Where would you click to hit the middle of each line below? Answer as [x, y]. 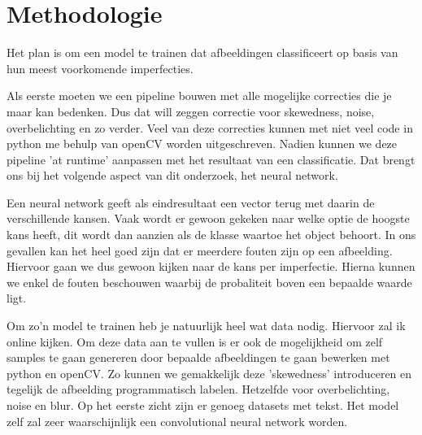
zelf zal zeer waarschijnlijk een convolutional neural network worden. [177, 421]
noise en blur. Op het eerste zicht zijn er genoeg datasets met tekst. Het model [203, 405]
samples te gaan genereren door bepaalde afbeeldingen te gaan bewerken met [198, 357]
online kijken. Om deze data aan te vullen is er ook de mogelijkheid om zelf [195, 341]
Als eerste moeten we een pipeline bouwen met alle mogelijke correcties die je [199, 96]
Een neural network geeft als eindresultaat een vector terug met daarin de [191, 202]
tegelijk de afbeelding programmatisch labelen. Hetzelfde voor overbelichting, [198, 389]
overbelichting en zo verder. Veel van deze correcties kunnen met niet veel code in [210, 127]
